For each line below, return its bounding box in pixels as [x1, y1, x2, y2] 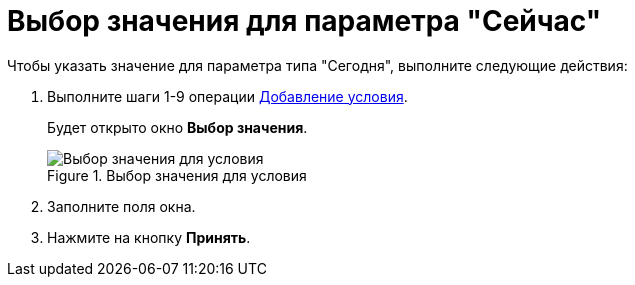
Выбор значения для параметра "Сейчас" [7, 4, 602, 38]
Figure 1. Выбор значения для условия [47, 166, 307, 184]
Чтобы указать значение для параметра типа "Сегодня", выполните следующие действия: [7, 56, 628, 74]
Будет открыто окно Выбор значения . [47, 118, 308, 136]
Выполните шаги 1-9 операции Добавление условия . [47, 87, 408, 105]
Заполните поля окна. [47, 197, 196, 215]
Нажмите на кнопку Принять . [47, 228, 251, 246]
